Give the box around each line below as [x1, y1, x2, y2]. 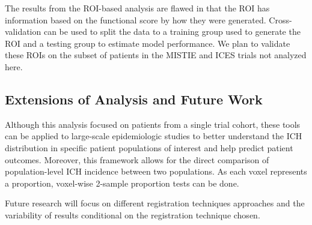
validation [5, 25, 41, 38]
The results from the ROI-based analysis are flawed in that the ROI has [5, 2, 270, 14]
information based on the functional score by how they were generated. [5, 13, 266, 26]
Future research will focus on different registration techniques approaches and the [5, 197, 305, 209]
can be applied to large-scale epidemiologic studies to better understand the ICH [5, 130, 302, 142]
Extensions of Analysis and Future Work [5, 89, 263, 108]
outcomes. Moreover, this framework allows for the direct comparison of [5, 153, 269, 166]
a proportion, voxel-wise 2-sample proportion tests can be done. [5, 176, 239, 189]
